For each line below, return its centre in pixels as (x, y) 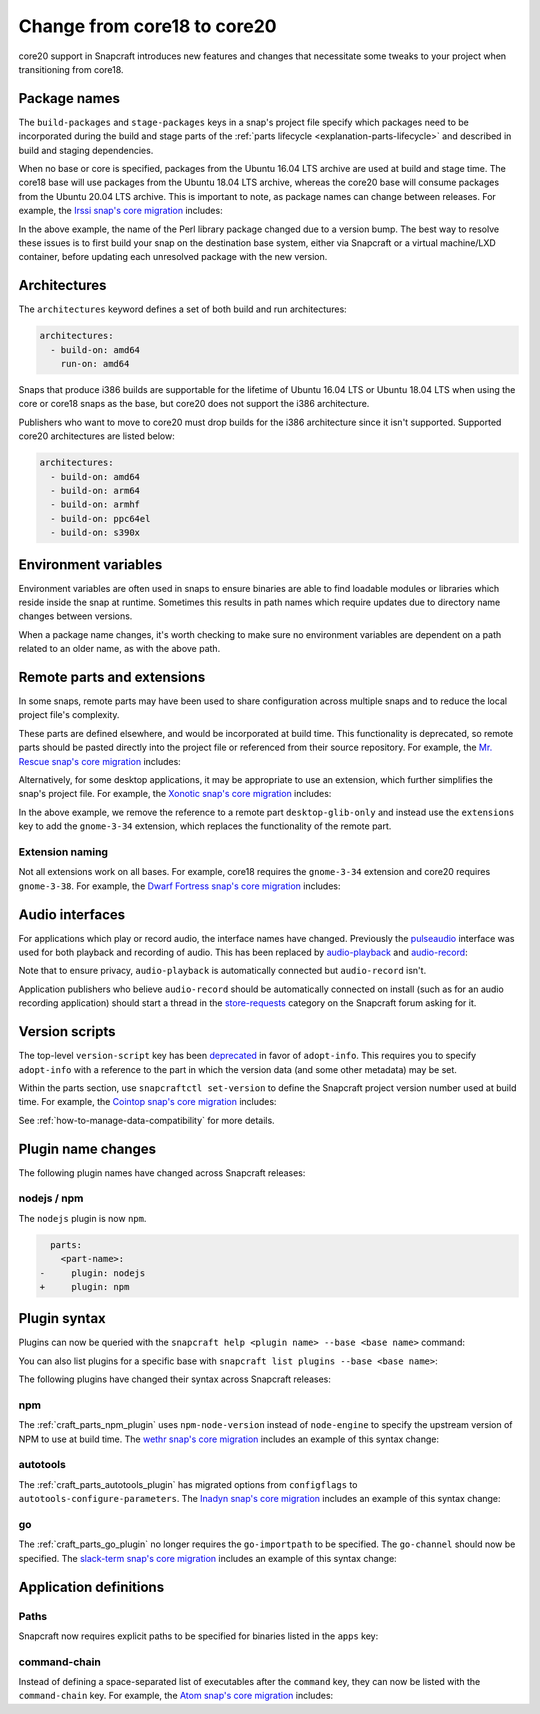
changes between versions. (75, 616)
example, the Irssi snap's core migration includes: (121, 211)
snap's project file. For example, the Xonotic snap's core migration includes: (175, 794)
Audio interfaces (72, 914)
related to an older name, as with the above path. (119, 649)
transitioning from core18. (71, 69)
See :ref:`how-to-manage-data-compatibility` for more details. (146, 1120)
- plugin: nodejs (92, 1273)
